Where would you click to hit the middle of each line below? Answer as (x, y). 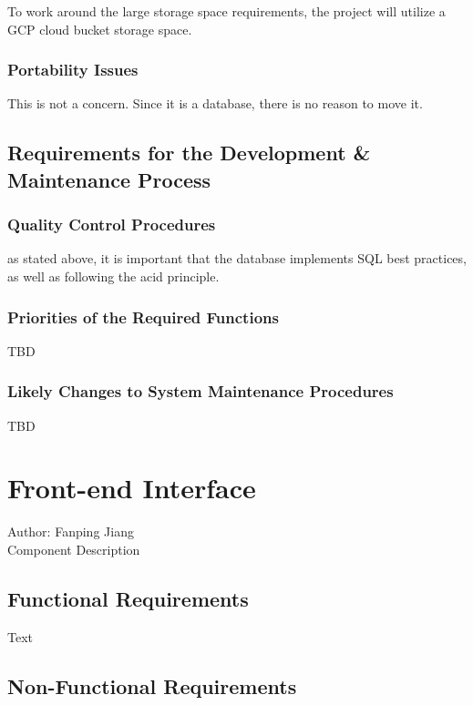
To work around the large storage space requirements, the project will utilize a (226, 11)
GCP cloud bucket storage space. (100, 29)
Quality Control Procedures (112, 225)
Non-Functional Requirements (152, 685)
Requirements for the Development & (189, 153)
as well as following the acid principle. (113, 276)
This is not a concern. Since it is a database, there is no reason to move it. (215, 103)
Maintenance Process (109, 179)
